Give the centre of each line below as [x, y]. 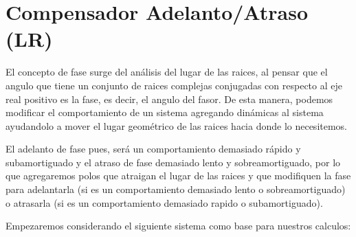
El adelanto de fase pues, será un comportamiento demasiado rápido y [153, 149]
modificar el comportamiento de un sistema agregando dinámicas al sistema [165, 112]
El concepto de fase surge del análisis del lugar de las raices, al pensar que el [167, 72]
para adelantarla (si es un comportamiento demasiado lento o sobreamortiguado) [176, 189]
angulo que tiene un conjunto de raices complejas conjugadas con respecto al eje [174, 85]
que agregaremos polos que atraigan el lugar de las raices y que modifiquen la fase [178, 176]
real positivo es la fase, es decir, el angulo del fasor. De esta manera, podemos [169, 99]
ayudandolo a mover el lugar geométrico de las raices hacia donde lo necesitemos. [177, 125]
